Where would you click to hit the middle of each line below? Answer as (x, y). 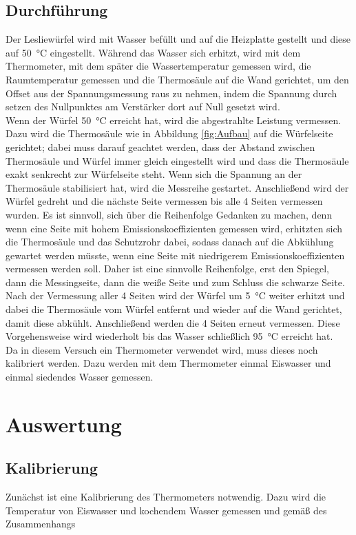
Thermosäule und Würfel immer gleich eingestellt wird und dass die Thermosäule (177, 160)
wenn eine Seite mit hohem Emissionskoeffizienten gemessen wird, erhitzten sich (174, 228)
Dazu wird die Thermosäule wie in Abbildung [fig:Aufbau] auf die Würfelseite (169, 133)
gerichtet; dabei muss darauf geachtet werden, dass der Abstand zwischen (160, 147)
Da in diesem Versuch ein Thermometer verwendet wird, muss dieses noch (162, 349)
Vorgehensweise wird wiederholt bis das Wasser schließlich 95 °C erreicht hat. (169, 336)
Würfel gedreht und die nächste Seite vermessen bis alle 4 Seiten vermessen (164, 201)
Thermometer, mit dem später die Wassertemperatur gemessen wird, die (158, 66)
